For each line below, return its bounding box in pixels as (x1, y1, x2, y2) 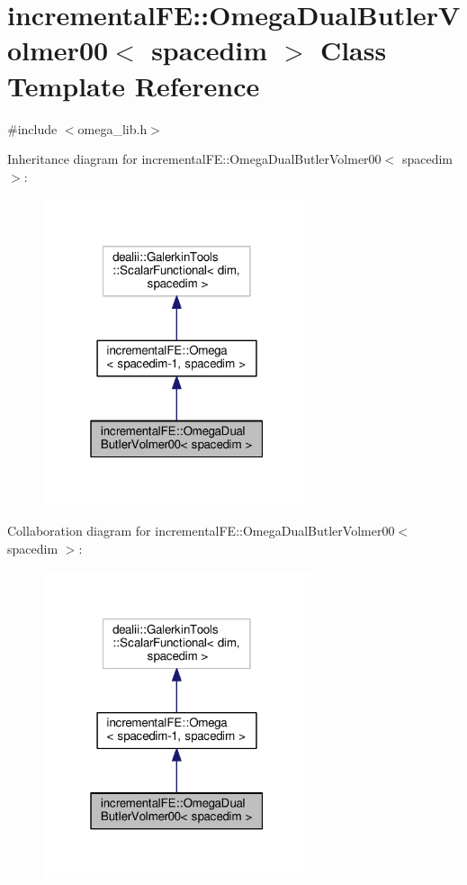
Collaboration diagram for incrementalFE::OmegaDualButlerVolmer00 (7, 521, 395, 540)
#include (7, 119, 58, 138)
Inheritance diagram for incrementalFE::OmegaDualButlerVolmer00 (7, 149, 382, 168)
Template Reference (7, 67, 260, 104)
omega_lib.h (77, 119, 148, 138)
